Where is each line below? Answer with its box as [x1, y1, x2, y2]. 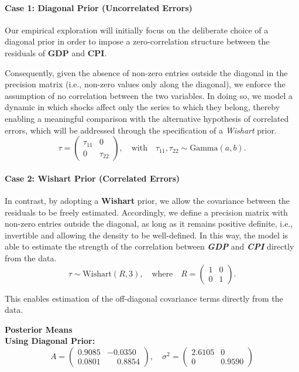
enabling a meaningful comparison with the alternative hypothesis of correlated [5, 112, 289, 124]
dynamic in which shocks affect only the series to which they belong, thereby [5, 101, 280, 113]
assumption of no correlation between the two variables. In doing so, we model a [5, 89, 293, 101]
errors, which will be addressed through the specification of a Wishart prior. [5, 124, 277, 136]
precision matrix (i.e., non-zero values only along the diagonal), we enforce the [5, 78, 286, 90]
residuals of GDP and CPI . [5, 46, 107, 59]
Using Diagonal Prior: [5, 335, 95, 347]
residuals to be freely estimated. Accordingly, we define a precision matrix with [5, 206, 288, 218]
